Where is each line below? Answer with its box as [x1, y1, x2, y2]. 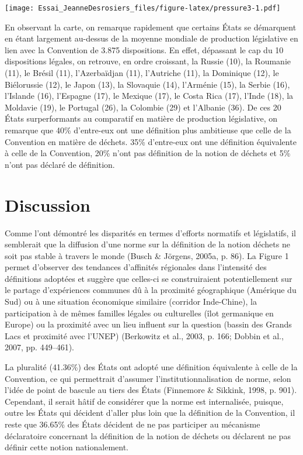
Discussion [5, 192, 90, 216]
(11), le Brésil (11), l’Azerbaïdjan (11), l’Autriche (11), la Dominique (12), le [5, 67, 279, 79]
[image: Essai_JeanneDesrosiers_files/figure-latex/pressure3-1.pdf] [5, 4, 281, 12]
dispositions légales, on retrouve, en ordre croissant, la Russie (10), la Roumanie [5, 55, 291, 67]
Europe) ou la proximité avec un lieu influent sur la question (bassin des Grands [5, 318, 292, 330]
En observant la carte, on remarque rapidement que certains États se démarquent [5, 20, 297, 33]
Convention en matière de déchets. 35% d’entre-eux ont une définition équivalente [5, 135, 297, 147]
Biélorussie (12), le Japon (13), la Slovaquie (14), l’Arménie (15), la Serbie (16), [5, 78, 290, 90]
